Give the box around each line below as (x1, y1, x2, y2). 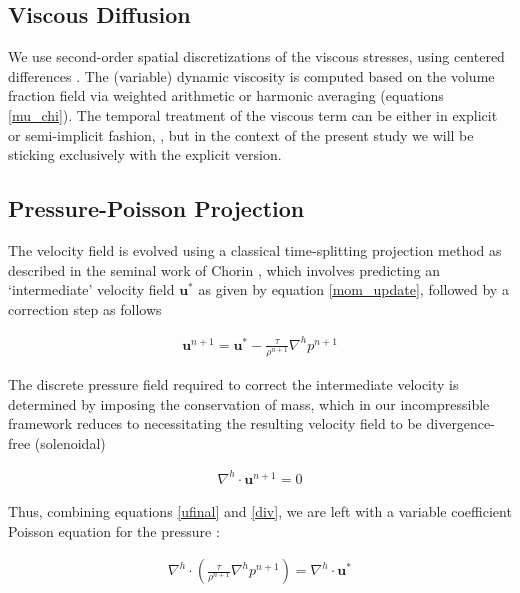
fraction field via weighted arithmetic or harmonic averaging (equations (8, 85, 444, 106)
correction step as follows (8, 298, 162, 319)
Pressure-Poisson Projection (8, 193, 305, 224)
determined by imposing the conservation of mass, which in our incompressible (8, 393, 490, 414)
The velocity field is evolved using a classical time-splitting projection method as (8, 239, 502, 260)
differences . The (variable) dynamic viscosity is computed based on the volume (8, 65, 495, 86)
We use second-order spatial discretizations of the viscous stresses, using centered (8, 46, 505, 67)
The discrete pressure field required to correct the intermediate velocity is (8, 374, 459, 395)
